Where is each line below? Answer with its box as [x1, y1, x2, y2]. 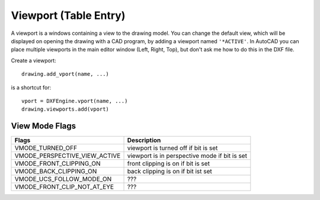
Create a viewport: [11, 57, 56, 64]
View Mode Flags [11, 121, 76, 131]
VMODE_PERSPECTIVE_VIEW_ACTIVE [14, 151, 121, 160]
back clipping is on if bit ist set [127, 167, 213, 176]
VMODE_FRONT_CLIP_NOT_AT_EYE [14, 183, 114, 191]
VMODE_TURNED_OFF [14, 144, 77, 152]
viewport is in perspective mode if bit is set [127, 151, 247, 160]
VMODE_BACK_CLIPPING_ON [14, 167, 97, 176]
